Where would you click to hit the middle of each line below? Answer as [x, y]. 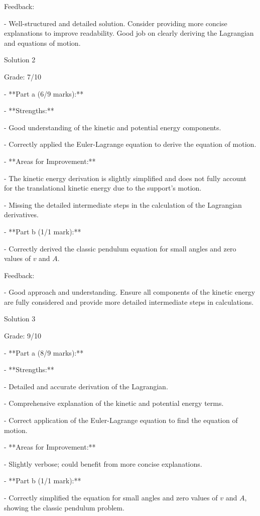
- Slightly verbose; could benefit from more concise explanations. [103, 463]
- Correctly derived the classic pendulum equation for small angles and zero [120, 248]
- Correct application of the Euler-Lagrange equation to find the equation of [121, 420]
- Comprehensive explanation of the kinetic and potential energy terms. [114, 403]
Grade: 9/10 [23, 336]
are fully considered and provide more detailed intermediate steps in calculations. [129, 302]
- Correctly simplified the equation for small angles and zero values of [111, 497]
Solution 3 [20, 319]
